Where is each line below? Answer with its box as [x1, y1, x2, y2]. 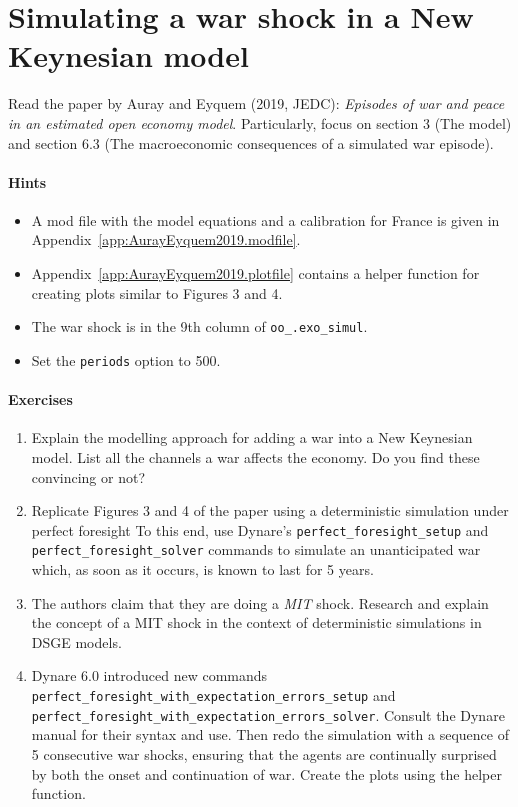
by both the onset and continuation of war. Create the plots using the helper [31, 763, 502, 784]
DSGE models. [31, 631, 122, 652]
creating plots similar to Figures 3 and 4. [31, 282, 283, 303]
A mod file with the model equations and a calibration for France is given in [31, 209, 500, 230]
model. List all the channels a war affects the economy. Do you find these [31, 446, 480, 467]
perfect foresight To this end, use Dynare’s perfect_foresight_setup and [31, 519, 489, 540]
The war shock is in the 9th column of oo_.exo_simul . [31, 316, 368, 337]
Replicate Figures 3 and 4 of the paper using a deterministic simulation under [31, 500, 509, 521]
